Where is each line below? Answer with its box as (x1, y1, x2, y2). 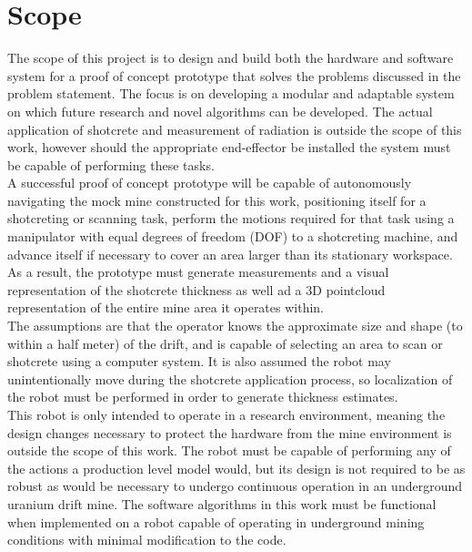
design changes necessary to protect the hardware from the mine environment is (7, 423, 452, 442)
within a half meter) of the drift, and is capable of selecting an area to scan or (7, 333, 443, 353)
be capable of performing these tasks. (7, 155, 215, 174)
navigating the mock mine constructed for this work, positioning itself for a (7, 190, 427, 210)
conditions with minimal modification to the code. (7, 530, 286, 549)
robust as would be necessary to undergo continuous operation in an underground (7, 476, 463, 496)
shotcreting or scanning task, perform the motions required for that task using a (7, 209, 455, 228)
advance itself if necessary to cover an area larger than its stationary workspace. (7, 244, 453, 263)
